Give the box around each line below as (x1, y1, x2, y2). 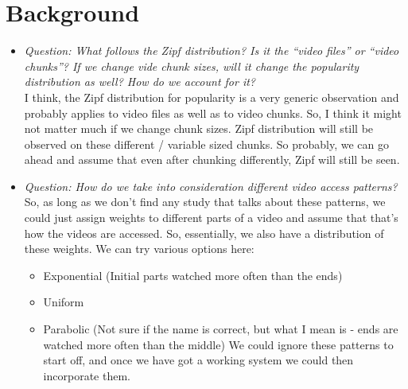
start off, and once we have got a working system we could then (43, 352, 354, 368)
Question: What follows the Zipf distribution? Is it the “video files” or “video (24, 42, 399, 59)
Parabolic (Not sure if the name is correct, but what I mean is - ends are (43, 321, 398, 337)
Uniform (43, 294, 84, 310)
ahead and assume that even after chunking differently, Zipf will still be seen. (24, 151, 400, 168)
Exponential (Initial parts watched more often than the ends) (43, 266, 343, 283)
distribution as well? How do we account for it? (24, 73, 256, 90)
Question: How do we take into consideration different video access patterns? (24, 177, 398, 194)
